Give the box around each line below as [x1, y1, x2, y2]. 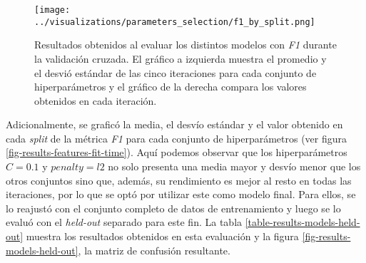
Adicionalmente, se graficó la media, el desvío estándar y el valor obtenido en [6, 117, 343, 132]
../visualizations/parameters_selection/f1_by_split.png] [34, 16, 315, 27]
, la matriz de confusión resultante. [78, 242, 230, 257]
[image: [34, 5, 71, 15]
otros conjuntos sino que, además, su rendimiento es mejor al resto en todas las [6, 172, 352, 187]
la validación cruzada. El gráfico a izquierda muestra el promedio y [34, 51, 327, 66]
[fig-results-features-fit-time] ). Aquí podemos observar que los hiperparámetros [6, 145, 347, 160]
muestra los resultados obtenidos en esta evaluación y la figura [26, 229, 299, 244]
